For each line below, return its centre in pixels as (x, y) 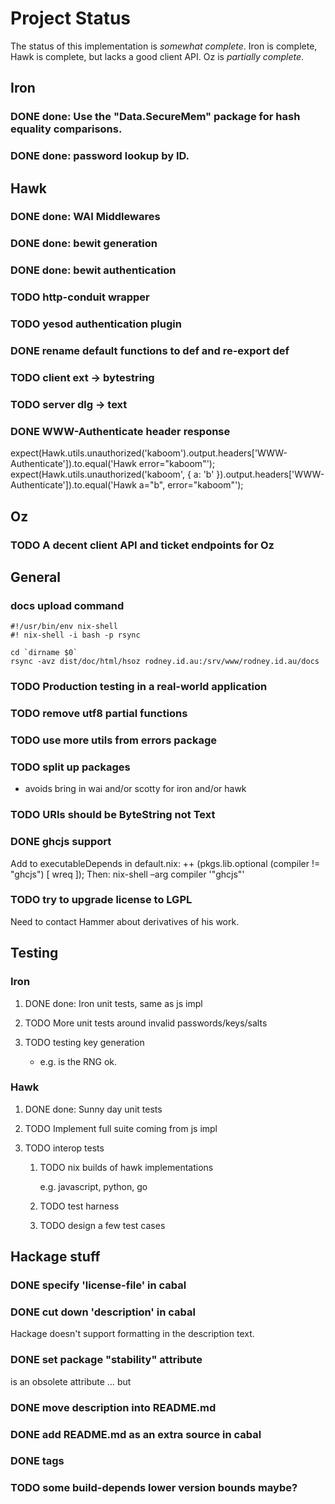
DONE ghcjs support (61, 842)
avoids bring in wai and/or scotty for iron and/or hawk (135, 789)
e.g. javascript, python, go (93, 1186)
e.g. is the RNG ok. (78, 1061)
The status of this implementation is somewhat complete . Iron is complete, (164, 46)
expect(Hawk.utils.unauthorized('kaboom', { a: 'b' (112, 474)
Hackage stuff (55, 1257)
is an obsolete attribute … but (71, 1381)
